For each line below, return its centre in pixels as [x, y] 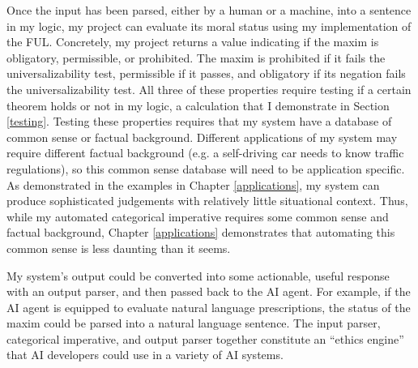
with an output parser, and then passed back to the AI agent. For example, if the [209, 291]
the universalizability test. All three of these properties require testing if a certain [209, 89]
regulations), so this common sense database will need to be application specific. [206, 168]
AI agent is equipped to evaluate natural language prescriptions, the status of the [209, 307]
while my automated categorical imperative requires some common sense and [198, 216]
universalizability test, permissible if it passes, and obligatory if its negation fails [206, 73]
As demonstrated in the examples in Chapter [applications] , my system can [193, 184]
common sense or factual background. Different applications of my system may [202, 137]
